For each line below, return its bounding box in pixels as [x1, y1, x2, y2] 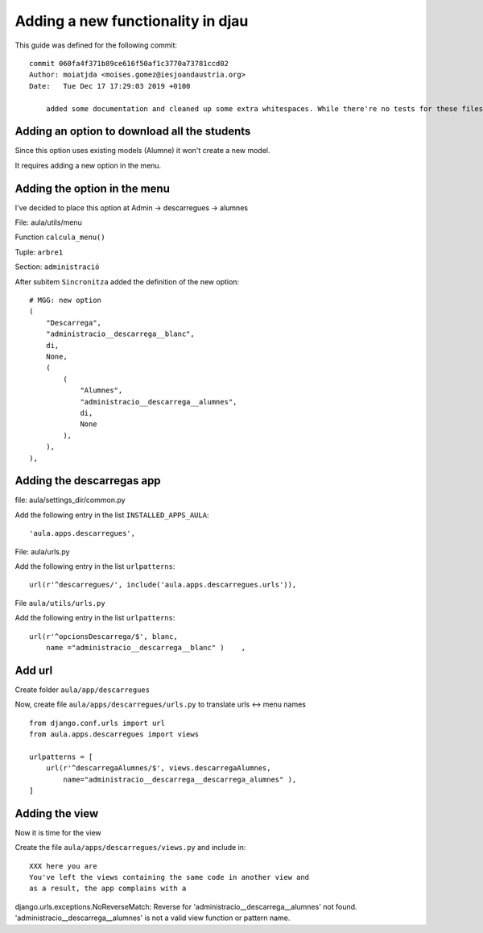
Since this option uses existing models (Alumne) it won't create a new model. [14, 146, 270, 155]
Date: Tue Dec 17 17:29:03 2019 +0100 [29, 81, 191, 90]
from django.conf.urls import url [29, 718, 165, 728]
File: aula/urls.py [14, 546, 70, 556]
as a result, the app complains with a [29, 884, 187, 894]
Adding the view [14, 807, 99, 820]
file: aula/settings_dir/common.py [14, 496, 126, 505]
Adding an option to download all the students [14, 125, 251, 139]
